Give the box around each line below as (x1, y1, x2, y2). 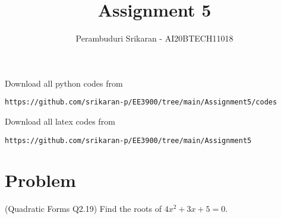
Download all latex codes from (5, 115, 115, 127)
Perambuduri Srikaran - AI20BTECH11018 (75, 32, 233, 45)
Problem (5, 168, 76, 192)
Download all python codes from (5, 77, 123, 89)
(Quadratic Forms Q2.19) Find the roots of (5, 202, 162, 215)
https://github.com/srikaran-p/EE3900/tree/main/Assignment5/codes (5, 98, 277, 107)
